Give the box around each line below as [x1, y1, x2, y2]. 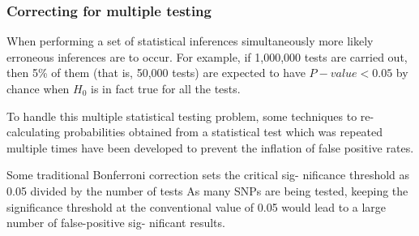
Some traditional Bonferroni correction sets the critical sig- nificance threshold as [6, 166, 410, 183]
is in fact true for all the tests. [91, 80, 241, 97]
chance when [6, 80, 70, 97]
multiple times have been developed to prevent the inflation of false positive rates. [6, 139, 414, 156]
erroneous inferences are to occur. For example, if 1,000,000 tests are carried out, [6, 48, 408, 65]
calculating [6, 123, 61, 140]
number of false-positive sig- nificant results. [6, 214, 225, 231]
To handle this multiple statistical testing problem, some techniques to [6, 107, 357, 124]
